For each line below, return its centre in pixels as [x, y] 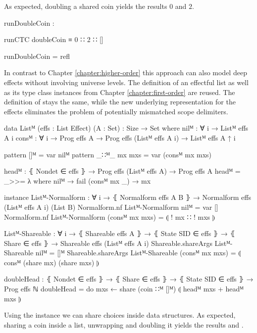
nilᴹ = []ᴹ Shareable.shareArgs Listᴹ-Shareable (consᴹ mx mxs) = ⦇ [138, 253]
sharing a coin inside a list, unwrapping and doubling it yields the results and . [124, 324]
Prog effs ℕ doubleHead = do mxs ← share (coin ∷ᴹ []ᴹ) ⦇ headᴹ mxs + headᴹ [124, 289]
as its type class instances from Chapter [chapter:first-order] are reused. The [120, 92]
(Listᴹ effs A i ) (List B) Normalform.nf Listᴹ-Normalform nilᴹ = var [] [111, 207]
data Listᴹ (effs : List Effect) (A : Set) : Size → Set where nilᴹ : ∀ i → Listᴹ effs [126, 128]
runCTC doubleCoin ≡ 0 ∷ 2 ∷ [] [54, 39]
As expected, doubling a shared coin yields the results [86, 6]
